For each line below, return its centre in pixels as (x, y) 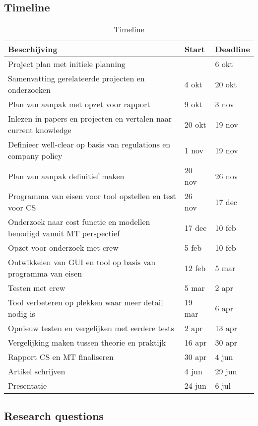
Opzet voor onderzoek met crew (63, 248)
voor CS (22, 208)
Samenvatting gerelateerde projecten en (76, 78)
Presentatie (28, 386)
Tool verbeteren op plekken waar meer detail (86, 302)
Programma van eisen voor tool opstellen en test (92, 196)
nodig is (22, 314)
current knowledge (40, 130)
